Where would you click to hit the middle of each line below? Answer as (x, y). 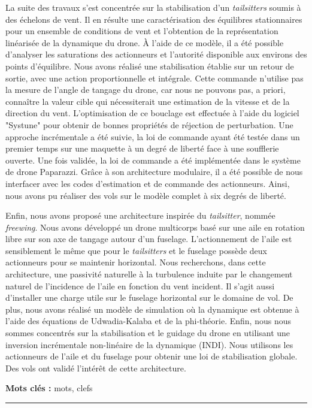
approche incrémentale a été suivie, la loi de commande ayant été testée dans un (153, 136)
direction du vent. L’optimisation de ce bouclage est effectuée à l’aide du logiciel (152, 113)
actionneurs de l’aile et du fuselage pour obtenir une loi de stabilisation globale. (152, 356)
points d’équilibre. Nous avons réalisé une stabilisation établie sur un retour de (150, 66)
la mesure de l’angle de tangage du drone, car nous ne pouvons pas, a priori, (146, 90)
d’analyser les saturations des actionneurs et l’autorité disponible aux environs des (156, 54)
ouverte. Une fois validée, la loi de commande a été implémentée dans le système (153, 160)
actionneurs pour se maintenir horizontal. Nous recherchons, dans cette (136, 262)
